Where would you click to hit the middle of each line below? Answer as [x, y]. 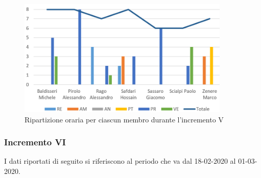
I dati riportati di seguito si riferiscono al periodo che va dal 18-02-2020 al [120, 161]
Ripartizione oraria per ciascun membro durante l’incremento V [124, 119]
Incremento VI [35, 142]
